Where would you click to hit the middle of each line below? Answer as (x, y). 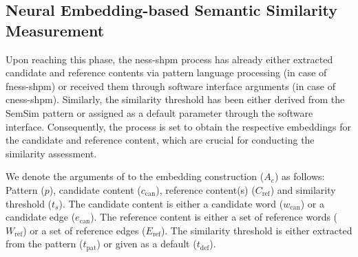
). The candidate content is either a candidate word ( (171, 203)
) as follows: (299, 176)
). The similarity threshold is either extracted (256, 230)
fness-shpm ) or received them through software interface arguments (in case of (170, 86)
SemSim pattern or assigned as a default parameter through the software (159, 112)
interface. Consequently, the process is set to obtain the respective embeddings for (178, 126)
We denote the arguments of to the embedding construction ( (135, 176)
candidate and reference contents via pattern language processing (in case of (166, 72)
